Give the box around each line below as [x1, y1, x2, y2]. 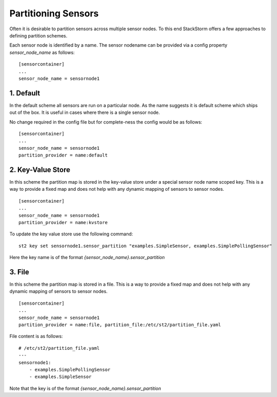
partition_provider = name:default [18, 152, 108, 158]
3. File [9, 267, 29, 276]
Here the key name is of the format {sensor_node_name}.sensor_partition [9, 254, 165, 261]
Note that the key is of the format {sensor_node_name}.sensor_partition [9, 385, 161, 391]
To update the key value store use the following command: [9, 231, 133, 237]
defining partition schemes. [9, 32, 68, 38]
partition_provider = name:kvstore [18, 220, 108, 225]
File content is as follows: [9, 333, 63, 340]
